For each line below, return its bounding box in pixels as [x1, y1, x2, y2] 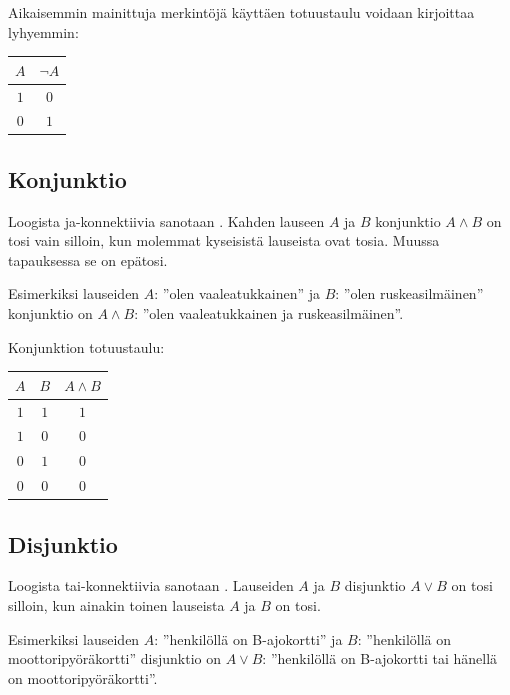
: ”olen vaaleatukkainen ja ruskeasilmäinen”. [134, 303, 404, 324]
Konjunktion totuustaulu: [8, 336, 165, 357]
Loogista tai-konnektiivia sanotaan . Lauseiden [8, 575, 294, 596]
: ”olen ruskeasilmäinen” [335, 283, 484, 304]
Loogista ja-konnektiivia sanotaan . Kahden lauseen [8, 210, 325, 231]
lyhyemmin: [8, 21, 79, 42]
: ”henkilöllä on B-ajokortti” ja [154, 628, 343, 649]
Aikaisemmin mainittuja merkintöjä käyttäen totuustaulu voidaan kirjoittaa [8, 2, 475, 22]
